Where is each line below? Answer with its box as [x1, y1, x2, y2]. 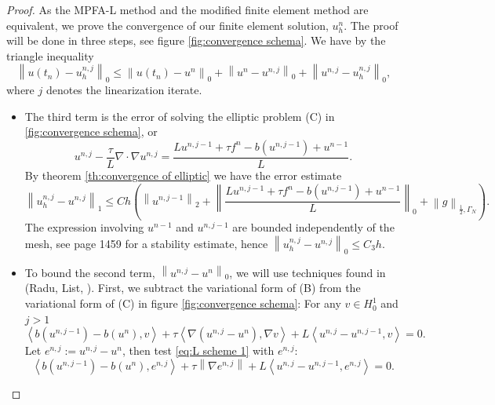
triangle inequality [6, 47, 94, 64]
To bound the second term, [24, 264, 155, 280]
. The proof [344, 16, 399, 33]
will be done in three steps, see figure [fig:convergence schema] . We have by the [6, 32, 386, 49]
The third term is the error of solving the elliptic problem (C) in [24, 108, 335, 124]
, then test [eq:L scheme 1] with [122, 342, 275, 359]
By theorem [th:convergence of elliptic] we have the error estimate [24, 166, 342, 183]
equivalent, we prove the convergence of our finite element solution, [6, 16, 329, 33]
